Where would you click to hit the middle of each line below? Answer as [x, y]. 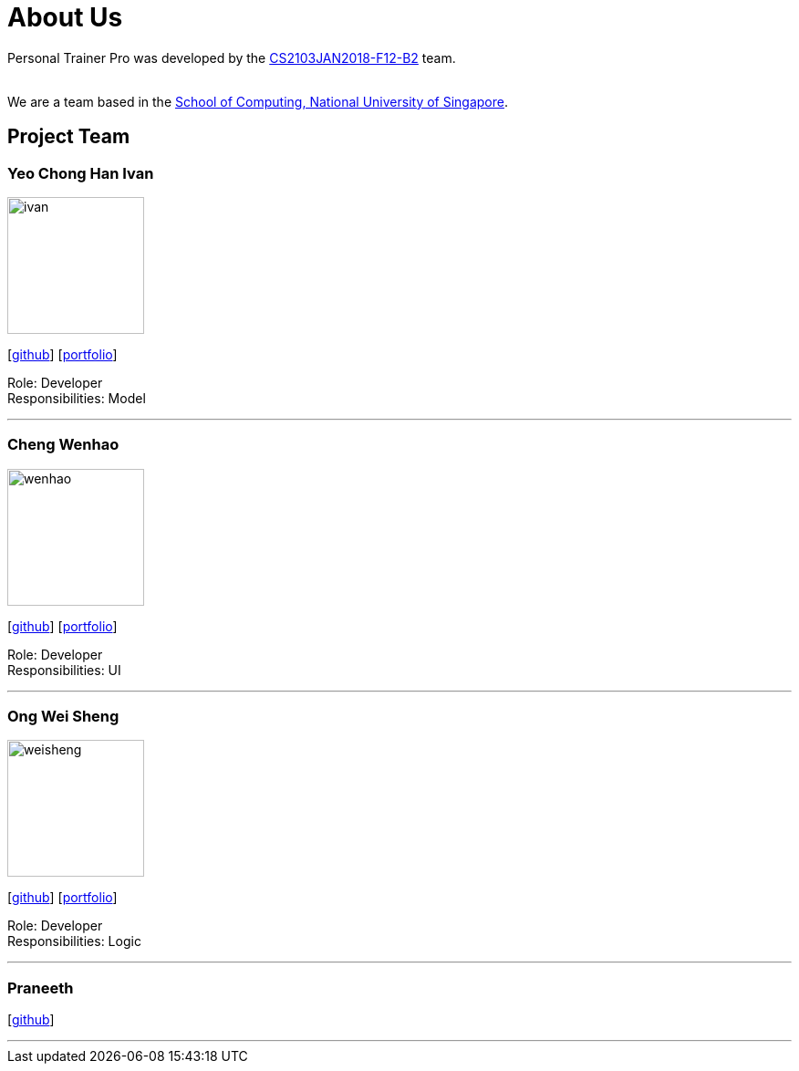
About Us [65, 17]
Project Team [69, 137]
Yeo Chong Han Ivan [81, 173]
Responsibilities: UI [64, 670]
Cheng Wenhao [63, 445]
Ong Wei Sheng [63, 717]
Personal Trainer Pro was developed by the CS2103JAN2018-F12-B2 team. [232, 57]
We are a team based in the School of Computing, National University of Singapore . [258, 101]
